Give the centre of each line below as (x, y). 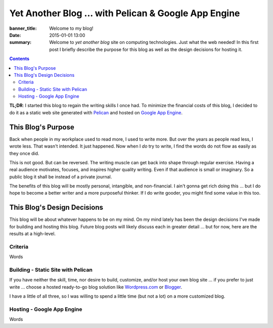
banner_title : (23, 28)
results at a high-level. (32, 234)
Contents (19, 59)
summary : (20, 42)
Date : (15, 35)
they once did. (24, 153)
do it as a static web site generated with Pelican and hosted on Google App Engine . (96, 112)
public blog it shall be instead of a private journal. (61, 176)
